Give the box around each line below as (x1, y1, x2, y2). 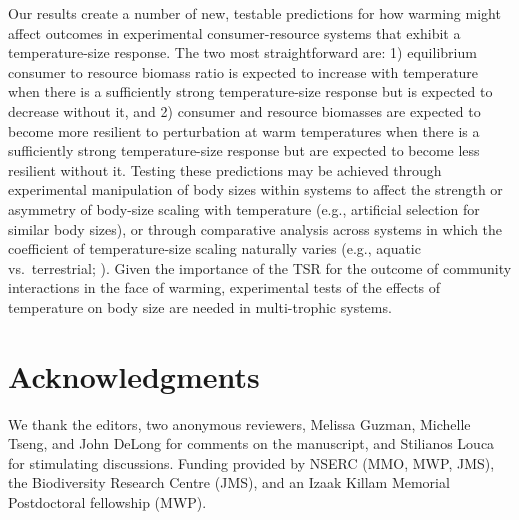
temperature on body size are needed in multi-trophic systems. (8, 296, 392, 317)
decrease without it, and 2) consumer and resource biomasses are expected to (8, 100, 481, 121)
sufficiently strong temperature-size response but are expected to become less (8, 140, 480, 161)
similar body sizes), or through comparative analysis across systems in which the (8, 218, 503, 239)
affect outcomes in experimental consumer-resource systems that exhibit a (8, 22, 461, 43)
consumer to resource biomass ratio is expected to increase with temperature (8, 61, 479, 82)
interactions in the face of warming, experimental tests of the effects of (8, 277, 441, 298)
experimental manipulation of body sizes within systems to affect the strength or (8, 179, 503, 200)
